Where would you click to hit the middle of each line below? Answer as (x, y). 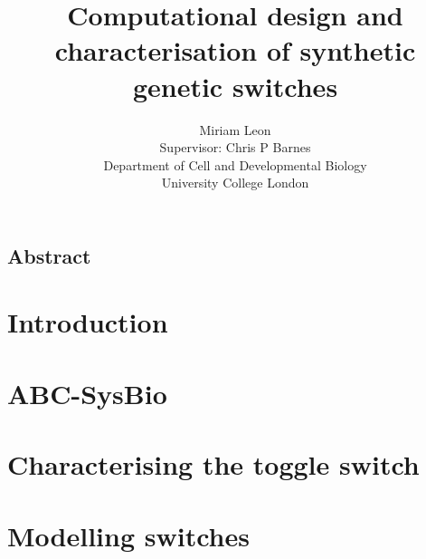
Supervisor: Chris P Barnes (235, 147)
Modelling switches (128, 535)
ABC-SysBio (87, 393)
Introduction (88, 322)
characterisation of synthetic (235, 50)
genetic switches (235, 86)
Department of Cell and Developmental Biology (235, 164)
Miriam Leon (235, 129)
